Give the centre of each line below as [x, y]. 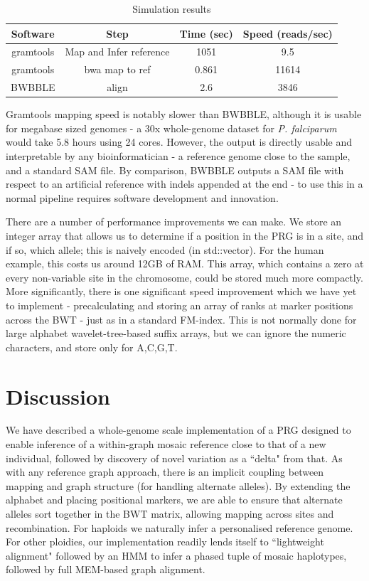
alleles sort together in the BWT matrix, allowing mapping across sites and [170, 513]
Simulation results [172, 9]
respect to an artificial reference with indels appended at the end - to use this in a [184, 184]
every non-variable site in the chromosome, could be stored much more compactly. [184, 277]
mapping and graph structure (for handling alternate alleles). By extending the [178, 485]
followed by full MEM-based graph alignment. [106, 569]
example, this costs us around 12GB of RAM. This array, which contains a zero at [185, 263]
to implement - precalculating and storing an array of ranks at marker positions [180, 305]
